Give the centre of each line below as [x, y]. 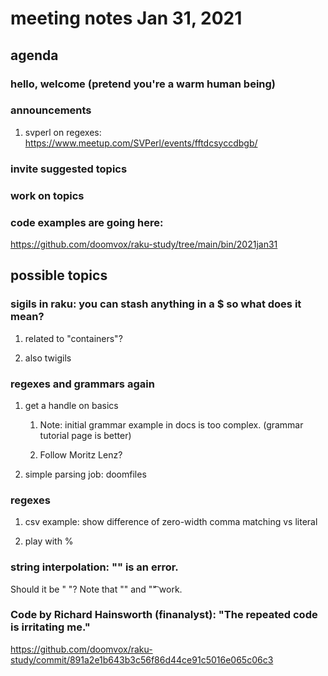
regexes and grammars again [82, 384]
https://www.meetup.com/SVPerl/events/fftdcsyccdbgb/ [141, 143]
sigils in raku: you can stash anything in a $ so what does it [156, 304]
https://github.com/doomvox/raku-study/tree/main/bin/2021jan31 [144, 244]
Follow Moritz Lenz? [81, 454]
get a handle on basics [71, 405]
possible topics [59, 275]
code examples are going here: [87, 222]
